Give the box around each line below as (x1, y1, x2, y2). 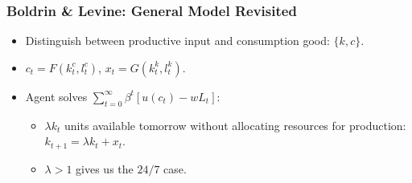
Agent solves (25, 87, 88, 104)
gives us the (76, 160, 134, 177)
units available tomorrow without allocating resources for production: (64, 116, 406, 133)
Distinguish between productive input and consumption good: (25, 32, 330, 49)
